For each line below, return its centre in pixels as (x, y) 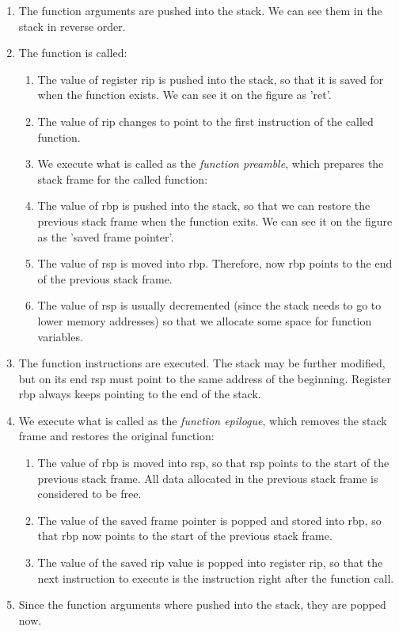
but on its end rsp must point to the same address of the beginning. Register (205, 378)
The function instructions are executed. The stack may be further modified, (202, 363)
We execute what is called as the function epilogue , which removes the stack (203, 420)
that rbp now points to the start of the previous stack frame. (185, 536)
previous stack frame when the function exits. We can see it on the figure (215, 220)
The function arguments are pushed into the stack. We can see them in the (200, 10)
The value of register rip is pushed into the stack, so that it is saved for (211, 79)
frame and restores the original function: (116, 436)
